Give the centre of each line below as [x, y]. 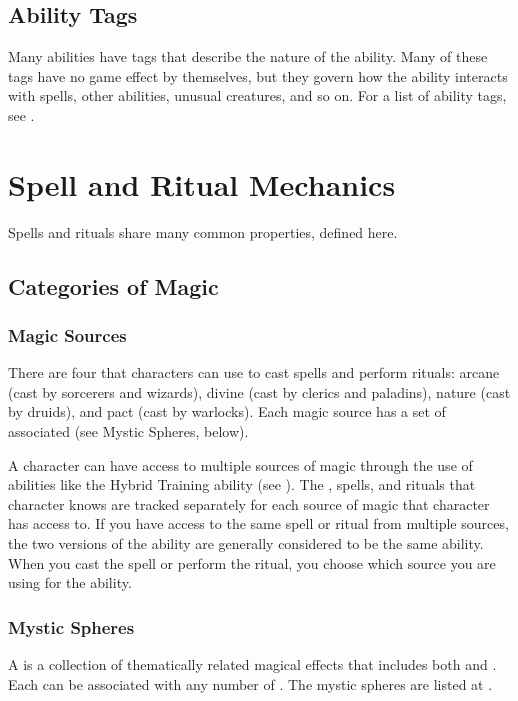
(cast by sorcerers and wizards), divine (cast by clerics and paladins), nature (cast [259, 391]
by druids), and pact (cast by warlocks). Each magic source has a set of [227, 411]
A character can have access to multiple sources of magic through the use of [240, 464]
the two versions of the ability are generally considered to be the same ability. [246, 543]
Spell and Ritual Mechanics [202, 183]
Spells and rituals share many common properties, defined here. [203, 231]
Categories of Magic [113, 285]
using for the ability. [70, 582]
